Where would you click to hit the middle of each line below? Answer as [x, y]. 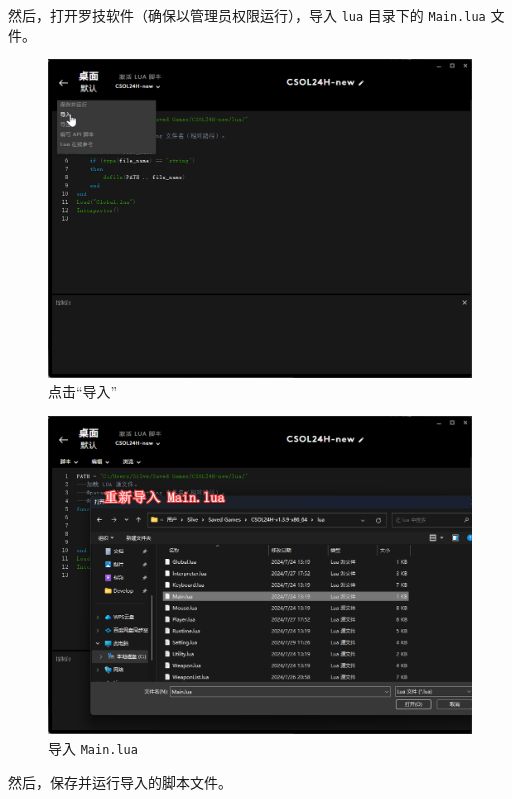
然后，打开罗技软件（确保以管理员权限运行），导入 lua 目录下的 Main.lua [247, 15]
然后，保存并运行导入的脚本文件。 [120, 781]
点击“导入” [83, 391]
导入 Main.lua [93, 747]
